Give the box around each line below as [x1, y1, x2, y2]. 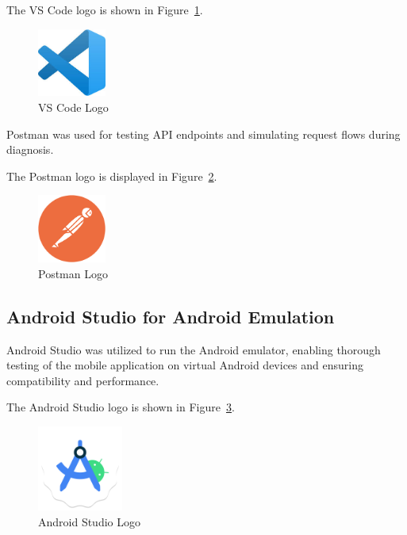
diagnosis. [6, 141, 54, 158]
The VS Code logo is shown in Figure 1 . [6, 2, 203, 17]
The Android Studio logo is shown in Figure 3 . [6, 399, 235, 415]
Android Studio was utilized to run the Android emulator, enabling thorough [6, 341, 381, 357]
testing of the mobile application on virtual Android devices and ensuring [6, 357, 363, 373]
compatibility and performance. [6, 372, 159, 388]
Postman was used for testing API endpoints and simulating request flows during [6, 125, 401, 142]
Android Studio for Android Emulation [6, 304, 335, 328]
